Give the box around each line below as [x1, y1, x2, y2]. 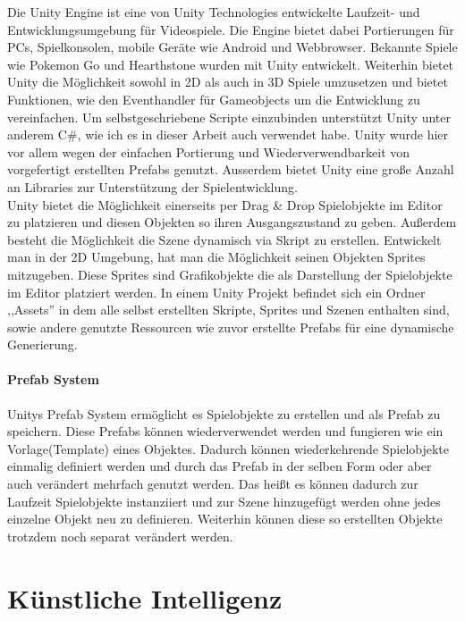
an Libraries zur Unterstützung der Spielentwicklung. [7, 177, 298, 196]
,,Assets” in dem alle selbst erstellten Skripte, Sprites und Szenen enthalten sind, [7, 300, 450, 319]
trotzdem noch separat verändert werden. [7, 526, 233, 545]
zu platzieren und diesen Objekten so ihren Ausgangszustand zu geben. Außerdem [7, 213, 457, 231]
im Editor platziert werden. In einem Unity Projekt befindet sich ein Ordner [7, 282, 426, 301]
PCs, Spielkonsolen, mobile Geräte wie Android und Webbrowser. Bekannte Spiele [7, 38, 458, 56]
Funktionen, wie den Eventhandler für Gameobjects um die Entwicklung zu [7, 89, 420, 108]
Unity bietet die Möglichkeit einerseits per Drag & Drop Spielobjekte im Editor [7, 195, 443, 214]
